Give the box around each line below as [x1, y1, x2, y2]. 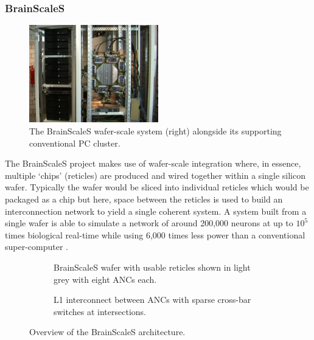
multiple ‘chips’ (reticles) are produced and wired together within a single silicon [5, 168, 306, 181]
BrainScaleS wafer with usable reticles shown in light [54, 261, 251, 274]
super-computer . [5, 240, 69, 253]
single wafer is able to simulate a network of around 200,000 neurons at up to [5, 217, 293, 229]
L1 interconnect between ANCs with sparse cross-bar [54, 293, 251, 306]
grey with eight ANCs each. [54, 272, 157, 285]
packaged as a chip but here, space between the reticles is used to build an [5, 193, 283, 206]
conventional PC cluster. [29, 136, 120, 149]
